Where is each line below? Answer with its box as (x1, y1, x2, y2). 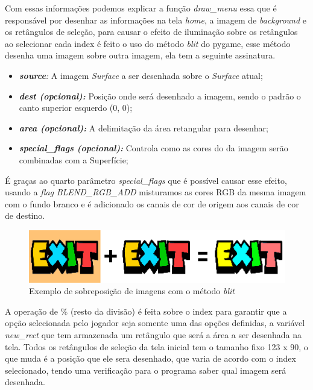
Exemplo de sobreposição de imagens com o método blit (29, 285, 235, 297)
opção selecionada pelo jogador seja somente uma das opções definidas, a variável (5, 316, 305, 329)
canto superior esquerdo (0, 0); (19, 101, 133, 114)
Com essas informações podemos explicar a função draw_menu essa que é (5, 2, 277, 14)
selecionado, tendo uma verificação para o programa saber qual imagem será (5, 363, 286, 376)
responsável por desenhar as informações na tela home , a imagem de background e (5, 13, 306, 26)
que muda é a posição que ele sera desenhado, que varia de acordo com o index (5, 352, 296, 365)
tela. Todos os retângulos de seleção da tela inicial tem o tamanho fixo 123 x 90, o (5, 340, 308, 353)
